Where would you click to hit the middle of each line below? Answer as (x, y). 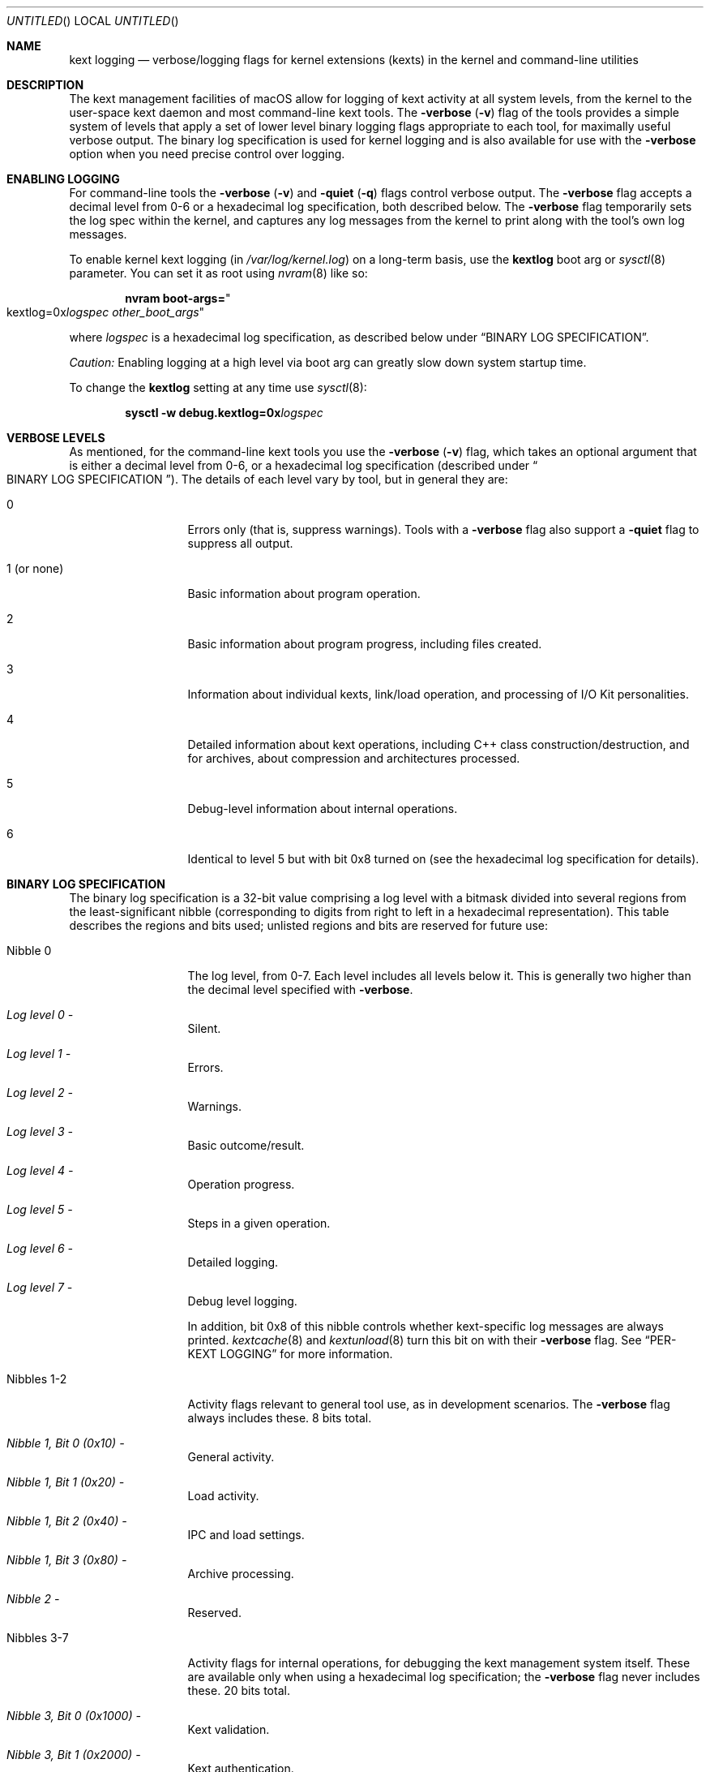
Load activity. (223, 1496)
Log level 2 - (40, 1092)
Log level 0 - (40, 1015)
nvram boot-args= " (178, 298)
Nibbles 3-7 (38, 1638)
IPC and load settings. (246, 1535)
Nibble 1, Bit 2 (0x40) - (67, 1521)
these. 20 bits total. (239, 1690)
